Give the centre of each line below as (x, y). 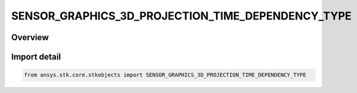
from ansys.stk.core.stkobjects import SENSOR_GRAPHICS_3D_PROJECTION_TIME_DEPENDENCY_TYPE (165, 75)
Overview (30, 37)
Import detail (36, 57)
